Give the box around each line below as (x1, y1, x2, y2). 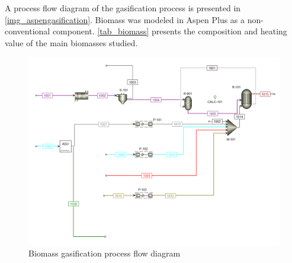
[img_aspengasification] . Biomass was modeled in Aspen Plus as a (5, 13, 245, 25)
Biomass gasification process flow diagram (28, 247, 181, 259)
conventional (5, 25, 50, 37)
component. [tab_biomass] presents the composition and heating (52, 25, 287, 37)
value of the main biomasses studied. (5, 36, 138, 49)
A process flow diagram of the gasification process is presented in (5, 2, 241, 14)
